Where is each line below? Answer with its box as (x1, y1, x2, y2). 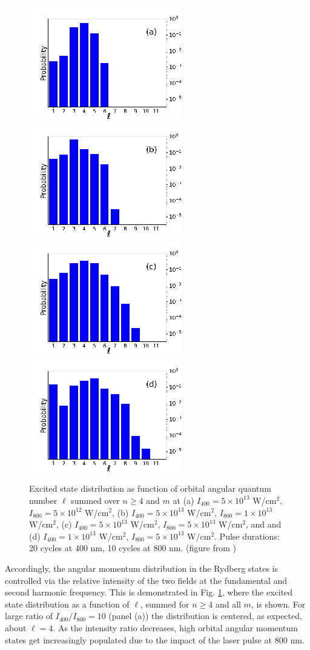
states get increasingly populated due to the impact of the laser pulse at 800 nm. (5, 633, 305, 646)
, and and (246, 518, 282, 531)
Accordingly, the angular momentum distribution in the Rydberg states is (5, 561, 279, 574)
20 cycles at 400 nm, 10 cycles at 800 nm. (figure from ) (29, 541, 237, 554)
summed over (71, 494, 120, 506)
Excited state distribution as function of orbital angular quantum (29, 482, 272, 495)
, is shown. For (251, 597, 306, 610)
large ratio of (5, 609, 53, 622)
